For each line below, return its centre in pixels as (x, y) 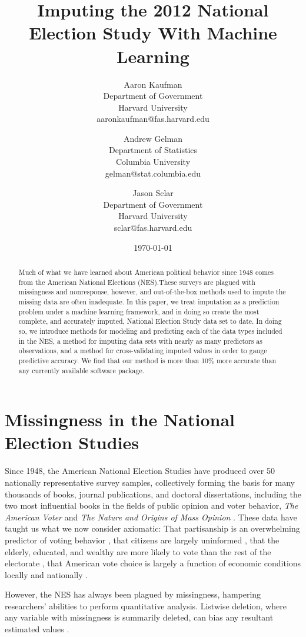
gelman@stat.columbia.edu (153, 173)
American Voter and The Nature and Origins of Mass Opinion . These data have (151, 517)
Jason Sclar (153, 193)
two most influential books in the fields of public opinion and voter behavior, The (152, 505)
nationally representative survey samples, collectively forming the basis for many (150, 482)
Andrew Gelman (153, 138)
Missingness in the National (120, 419)
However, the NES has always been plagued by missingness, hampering (133, 594)
